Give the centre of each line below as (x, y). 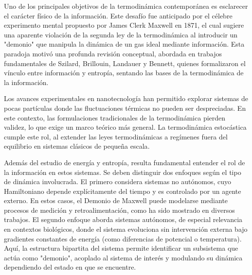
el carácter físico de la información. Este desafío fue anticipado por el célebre (118, 15)
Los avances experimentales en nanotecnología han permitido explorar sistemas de (126, 98)
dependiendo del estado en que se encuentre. (70, 267)
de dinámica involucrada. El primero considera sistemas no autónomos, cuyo (118, 181)
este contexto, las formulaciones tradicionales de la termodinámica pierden (115, 117)
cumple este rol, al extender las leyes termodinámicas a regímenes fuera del (116, 136)
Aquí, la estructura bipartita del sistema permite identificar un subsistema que (121, 248)
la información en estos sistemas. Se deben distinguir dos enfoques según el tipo (123, 172)
